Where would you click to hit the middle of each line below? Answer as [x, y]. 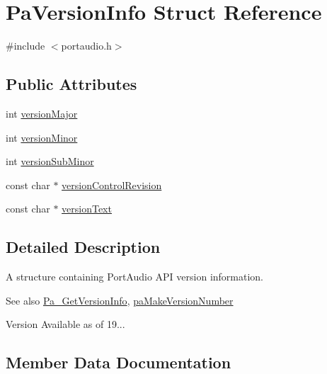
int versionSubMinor [50, 161]
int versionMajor [42, 113]
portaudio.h [86, 46]
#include [25, 46]
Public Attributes [71, 84]
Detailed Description [83, 247]
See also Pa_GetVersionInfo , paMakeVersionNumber [120, 300]
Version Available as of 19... [65, 324]
